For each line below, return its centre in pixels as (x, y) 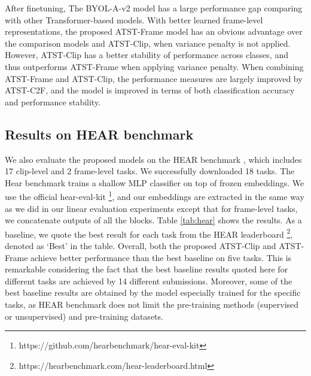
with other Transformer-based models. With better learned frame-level (134, 19)
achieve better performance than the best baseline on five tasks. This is (161, 257)
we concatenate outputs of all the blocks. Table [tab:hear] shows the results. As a (153, 220)
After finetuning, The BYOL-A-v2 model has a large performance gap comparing (154, 8)
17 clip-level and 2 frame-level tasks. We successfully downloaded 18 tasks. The (150, 171)
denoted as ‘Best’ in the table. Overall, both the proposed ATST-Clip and (141, 246)
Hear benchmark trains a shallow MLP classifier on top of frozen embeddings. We (155, 182)
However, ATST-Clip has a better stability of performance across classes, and (147, 55)
